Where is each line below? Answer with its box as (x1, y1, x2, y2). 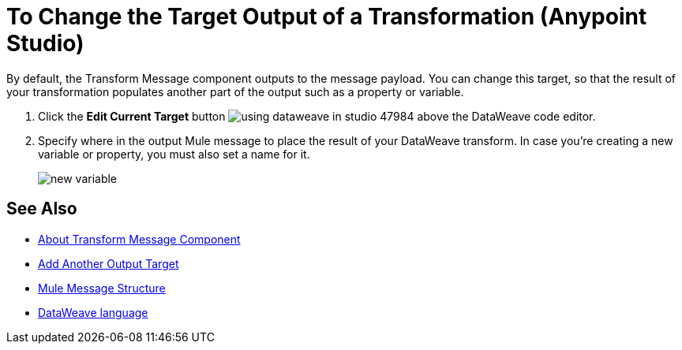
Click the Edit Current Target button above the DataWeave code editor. (38, 109, 596, 123)
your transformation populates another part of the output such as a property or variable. (6, 84, 464, 99)
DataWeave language (38, 305, 148, 319)
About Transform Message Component (38, 232, 241, 246)
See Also (6, 199, 77, 219)
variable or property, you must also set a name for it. (38, 147, 310, 161)
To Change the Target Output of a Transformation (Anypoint (6, 3, 647, 30)
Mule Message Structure (38, 281, 166, 295)
